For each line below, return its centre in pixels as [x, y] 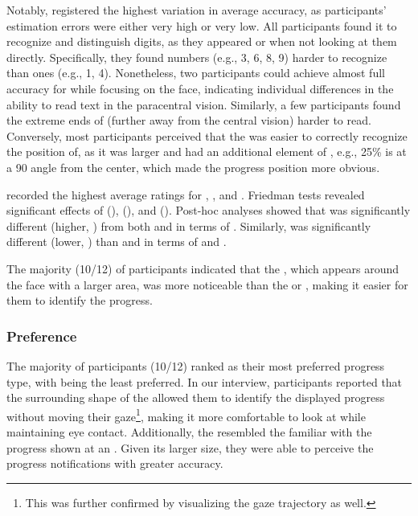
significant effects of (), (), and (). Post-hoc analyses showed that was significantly [209, 210]
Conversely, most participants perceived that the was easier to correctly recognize [207, 135]
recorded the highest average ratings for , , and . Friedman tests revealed [186, 194]
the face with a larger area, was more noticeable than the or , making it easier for [207, 284]
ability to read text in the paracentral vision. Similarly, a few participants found [204, 104]
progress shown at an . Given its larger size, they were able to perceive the [190, 447]
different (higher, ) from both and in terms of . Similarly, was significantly [189, 225]
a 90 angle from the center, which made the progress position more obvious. [193, 167]
